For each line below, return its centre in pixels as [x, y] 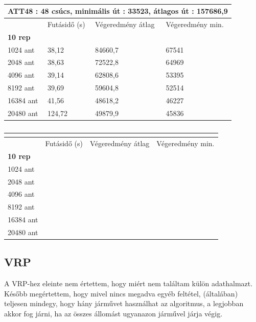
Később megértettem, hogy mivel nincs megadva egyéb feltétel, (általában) [121, 293]
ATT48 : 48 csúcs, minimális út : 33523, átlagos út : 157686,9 [118, 11]
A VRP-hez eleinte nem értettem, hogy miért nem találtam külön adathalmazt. [129, 283]
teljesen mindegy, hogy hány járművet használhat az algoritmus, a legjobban [124, 303]
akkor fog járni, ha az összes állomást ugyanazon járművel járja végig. [113, 314]
